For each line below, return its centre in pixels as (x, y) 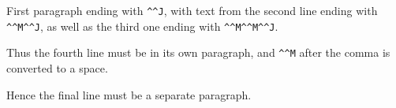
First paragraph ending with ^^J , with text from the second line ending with (192, 10)
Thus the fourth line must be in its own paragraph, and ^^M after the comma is (198, 52)
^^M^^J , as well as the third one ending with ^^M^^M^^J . (142, 26)
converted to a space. (57, 67)
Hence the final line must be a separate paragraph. (129, 94)
